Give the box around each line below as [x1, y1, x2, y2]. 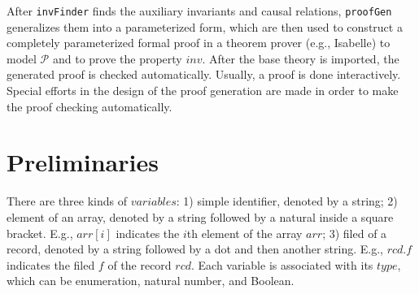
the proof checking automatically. [7, 97, 172, 115]
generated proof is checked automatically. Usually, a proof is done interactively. [7, 66, 401, 83]
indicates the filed [7, 256, 95, 273]
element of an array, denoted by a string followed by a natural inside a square [7, 208, 394, 225]
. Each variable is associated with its [190, 256, 373, 273]
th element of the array [186, 224, 303, 241]
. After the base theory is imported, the [202, 50, 399, 67]
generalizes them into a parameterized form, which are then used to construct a [7, 18, 403, 35]
